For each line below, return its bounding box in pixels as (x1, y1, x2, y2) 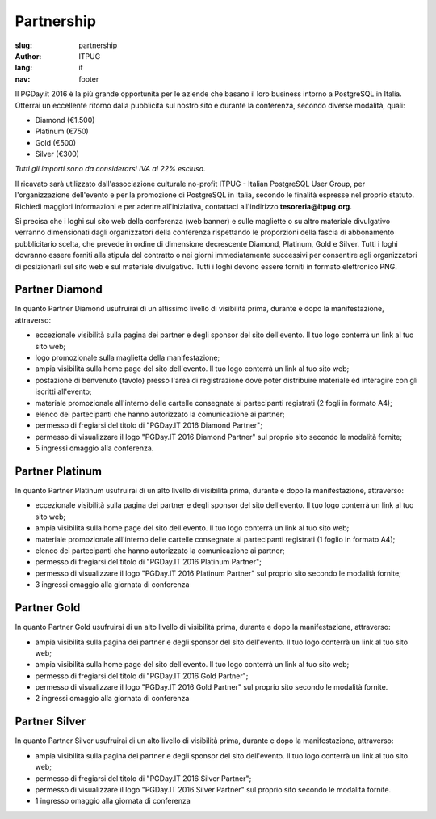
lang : (15, 63, 33, 73)
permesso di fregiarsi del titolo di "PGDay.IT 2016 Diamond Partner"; (35, 420, 262, 430)
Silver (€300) (35, 150, 80, 159)
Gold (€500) (35, 137, 77, 147)
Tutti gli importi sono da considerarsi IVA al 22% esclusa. (15, 164, 206, 174)
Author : (15, 51, 42, 61)
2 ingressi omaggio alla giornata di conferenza (35, 694, 190, 703)
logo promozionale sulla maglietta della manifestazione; (35, 353, 220, 363)
